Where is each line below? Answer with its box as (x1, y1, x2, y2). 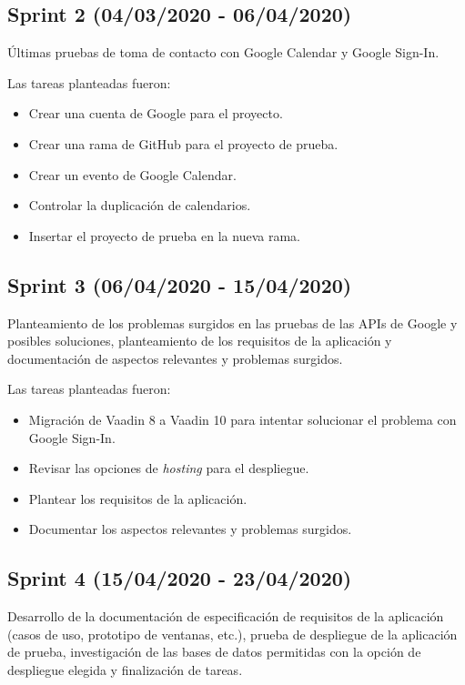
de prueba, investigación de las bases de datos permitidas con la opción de (7, 642, 421, 661)
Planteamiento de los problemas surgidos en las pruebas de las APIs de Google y (7, 313, 458, 332)
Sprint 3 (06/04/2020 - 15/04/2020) (7, 270, 352, 298)
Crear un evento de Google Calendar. (28, 165, 237, 184)
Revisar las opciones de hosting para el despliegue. (28, 458, 309, 478)
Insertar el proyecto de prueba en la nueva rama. (28, 226, 300, 245)
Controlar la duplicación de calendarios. (28, 196, 251, 215)
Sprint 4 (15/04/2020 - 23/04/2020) (7, 564, 352, 592)
